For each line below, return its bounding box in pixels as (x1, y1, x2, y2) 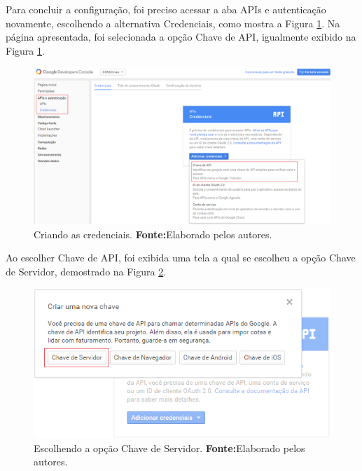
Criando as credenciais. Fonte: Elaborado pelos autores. (34, 226, 272, 241)
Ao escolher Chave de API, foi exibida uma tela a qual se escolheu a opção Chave (6, 250, 356, 265)
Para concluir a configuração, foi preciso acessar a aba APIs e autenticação (6, 2, 326, 16)
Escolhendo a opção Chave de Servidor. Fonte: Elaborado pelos (34, 440, 305, 455)
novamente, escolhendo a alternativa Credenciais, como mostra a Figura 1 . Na (6, 15, 340, 30)
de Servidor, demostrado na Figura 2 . (6, 264, 167, 278)
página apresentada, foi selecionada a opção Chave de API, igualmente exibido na (6, 29, 356, 44)
